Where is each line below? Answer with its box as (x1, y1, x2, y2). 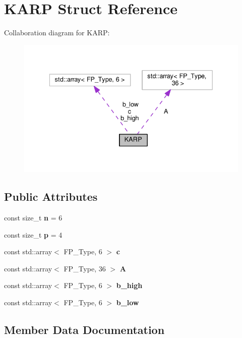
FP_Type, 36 (64, 263, 106, 273)
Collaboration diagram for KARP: (4, 27, 110, 38)
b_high (116, 280, 143, 291)
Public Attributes (4, 189, 98, 204)
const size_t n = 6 (4, 212, 63, 223)
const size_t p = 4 (4, 229, 63, 240)
